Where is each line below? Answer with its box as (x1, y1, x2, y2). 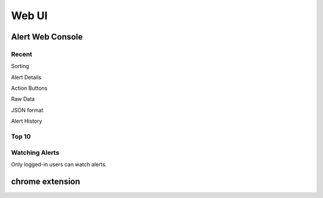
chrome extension (11, 176, 81, 187)
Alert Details (11, 74, 42, 81)
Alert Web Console (11, 32, 83, 42)
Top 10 (11, 132, 31, 141)
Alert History (11, 117, 42, 125)
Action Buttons (11, 84, 48, 92)
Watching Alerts (11, 148, 60, 157)
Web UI (11, 9, 48, 22)
